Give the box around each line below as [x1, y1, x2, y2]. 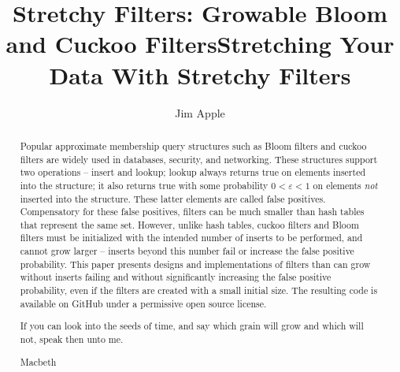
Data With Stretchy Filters [49, 58, 351, 91]
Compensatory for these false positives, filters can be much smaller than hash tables [20, 205, 365, 218]
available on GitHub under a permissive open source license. [20, 296, 267, 310]
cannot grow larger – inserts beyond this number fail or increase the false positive [20, 244, 354, 258]
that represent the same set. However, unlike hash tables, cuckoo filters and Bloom [20, 218, 359, 231]
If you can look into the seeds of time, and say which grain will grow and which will [20, 319, 364, 333]
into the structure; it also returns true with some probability [20, 178, 269, 192]
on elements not [313, 178, 378, 192]
